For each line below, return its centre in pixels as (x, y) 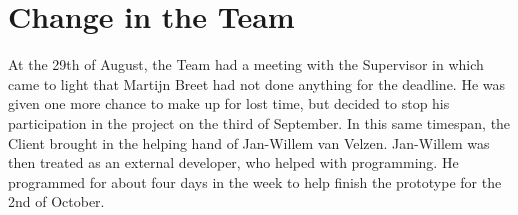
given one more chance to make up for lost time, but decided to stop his (229, 103)
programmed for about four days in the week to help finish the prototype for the (255, 181)
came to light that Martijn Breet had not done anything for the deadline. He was (257, 83)
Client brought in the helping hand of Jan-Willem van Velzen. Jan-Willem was (249, 142)
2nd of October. (56, 201)
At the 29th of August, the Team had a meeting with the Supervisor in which (246, 64)
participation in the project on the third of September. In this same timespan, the (259, 122)
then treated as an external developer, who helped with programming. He (233, 162)
